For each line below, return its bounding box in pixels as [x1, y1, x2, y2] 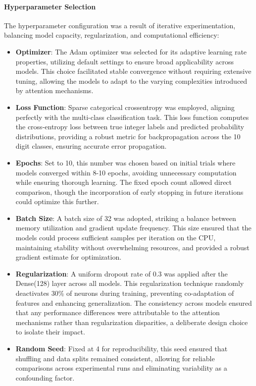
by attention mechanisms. [15, 85, 94, 96]
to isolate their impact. [15, 327, 85, 337]
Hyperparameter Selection [4, 1, 96, 11]
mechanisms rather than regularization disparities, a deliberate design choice [15, 317, 248, 327]
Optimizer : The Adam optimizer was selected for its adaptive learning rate [15, 46, 247, 56]
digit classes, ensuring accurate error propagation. [15, 141, 167, 151]
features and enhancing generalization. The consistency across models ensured [15, 297, 252, 308]
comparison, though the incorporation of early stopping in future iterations [15, 186, 244, 197]
